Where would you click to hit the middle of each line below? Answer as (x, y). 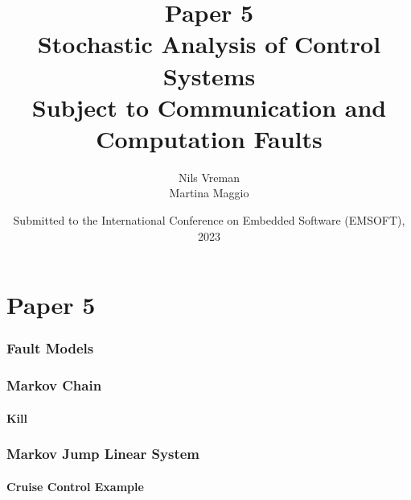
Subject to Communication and (209, 107)
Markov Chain (54, 385)
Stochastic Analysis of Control (209, 44)
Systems (209, 75)
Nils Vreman (209, 177)
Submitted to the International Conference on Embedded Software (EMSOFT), (209, 220)
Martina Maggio (209, 193)
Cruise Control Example (75, 486)
